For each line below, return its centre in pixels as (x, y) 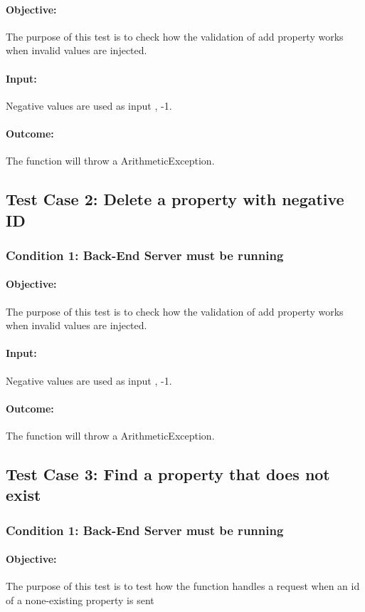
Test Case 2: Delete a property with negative (175, 199)
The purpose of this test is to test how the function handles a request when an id (183, 586)
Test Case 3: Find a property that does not (168, 473)
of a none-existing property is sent (80, 600)
